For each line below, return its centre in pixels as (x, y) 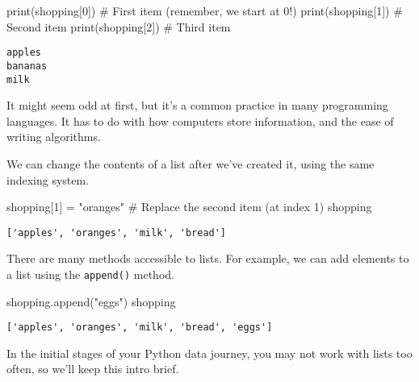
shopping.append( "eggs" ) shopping (91, 301)
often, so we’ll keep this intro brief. (93, 369)
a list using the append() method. (90, 274)
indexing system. (48, 179)
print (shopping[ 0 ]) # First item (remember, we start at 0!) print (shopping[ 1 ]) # (205, 10)
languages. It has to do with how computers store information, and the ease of (200, 120)
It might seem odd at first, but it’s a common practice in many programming (197, 105)
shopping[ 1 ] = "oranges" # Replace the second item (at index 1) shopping (189, 207)
